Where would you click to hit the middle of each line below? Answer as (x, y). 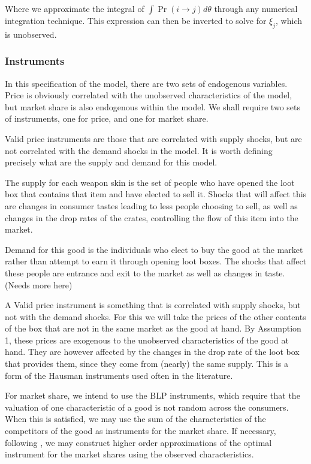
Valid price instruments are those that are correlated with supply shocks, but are (153, 138)
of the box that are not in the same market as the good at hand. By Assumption (153, 328)
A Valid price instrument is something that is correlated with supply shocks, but (153, 305)
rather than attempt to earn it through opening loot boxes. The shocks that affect (156, 261)
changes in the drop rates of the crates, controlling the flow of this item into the (152, 217)
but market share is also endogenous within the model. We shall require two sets (153, 106)
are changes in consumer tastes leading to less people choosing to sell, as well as (151, 205)
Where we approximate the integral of (75, 8)
